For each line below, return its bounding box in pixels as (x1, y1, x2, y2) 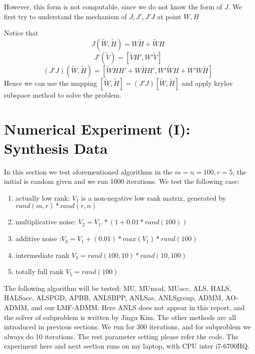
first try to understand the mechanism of (4, 11, 127, 21)
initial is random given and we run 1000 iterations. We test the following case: (4, 176, 240, 186)
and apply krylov (181, 77, 233, 88)
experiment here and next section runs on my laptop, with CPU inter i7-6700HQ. (4, 341, 250, 351)
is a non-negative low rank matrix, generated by (81, 192, 226, 203)
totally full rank (15, 266, 64, 277)
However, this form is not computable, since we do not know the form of (4, 1, 223, 11)
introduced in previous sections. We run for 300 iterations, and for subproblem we (4, 321, 251, 332)
